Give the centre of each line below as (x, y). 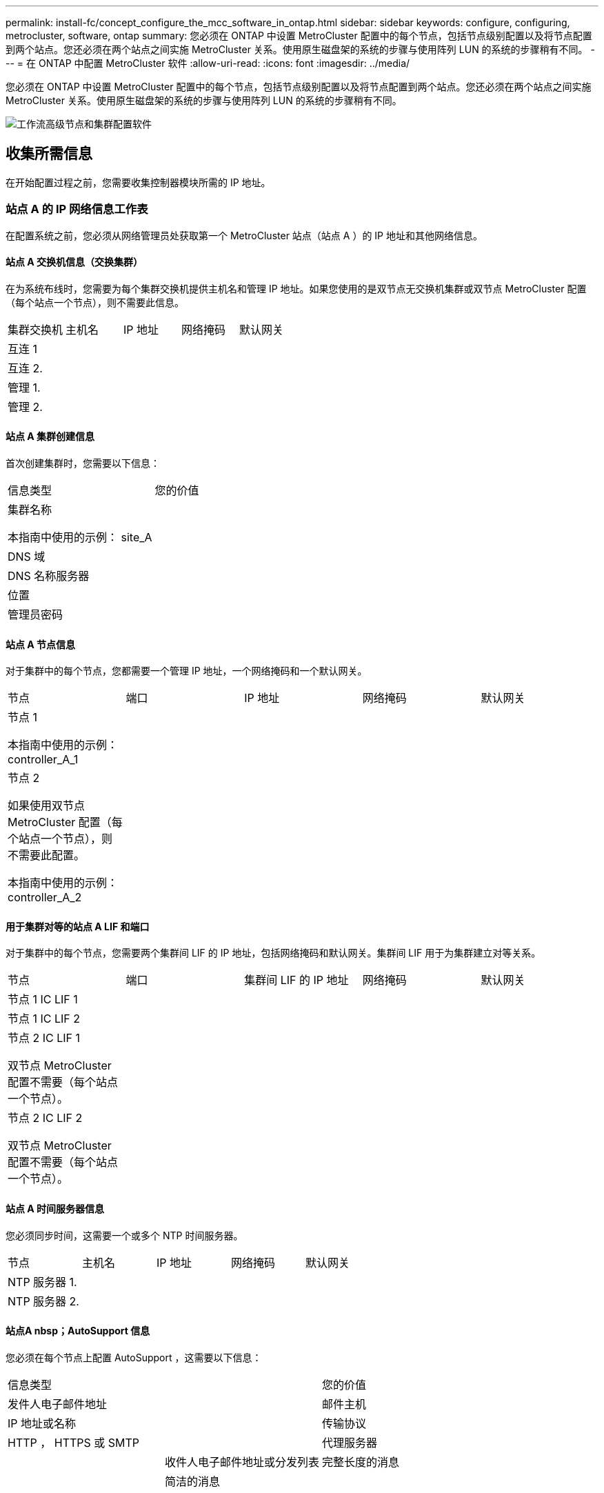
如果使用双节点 (47, 806)
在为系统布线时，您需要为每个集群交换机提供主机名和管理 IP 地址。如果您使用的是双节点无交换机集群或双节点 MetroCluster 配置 (296, 288)
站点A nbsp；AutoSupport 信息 (78, 1331)
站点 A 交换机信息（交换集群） (74, 262)
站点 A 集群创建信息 (50, 437)
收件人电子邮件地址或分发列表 (242, 1462)
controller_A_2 (45, 898)
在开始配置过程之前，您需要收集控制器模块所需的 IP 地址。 (138, 182)
